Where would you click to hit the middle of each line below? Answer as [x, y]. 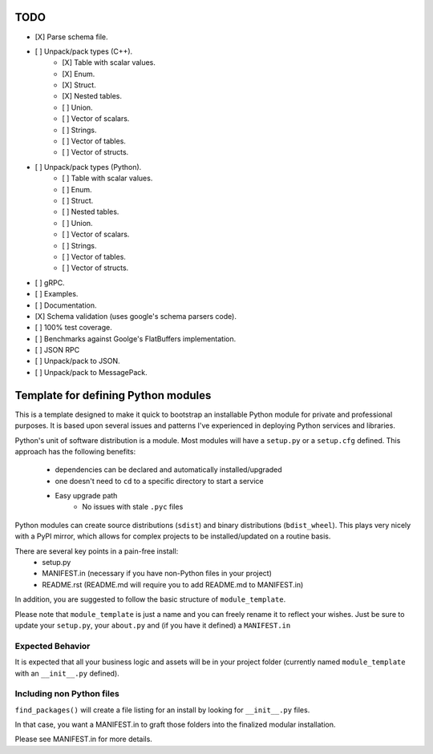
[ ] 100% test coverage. [73, 328]
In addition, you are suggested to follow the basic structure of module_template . [150, 599]
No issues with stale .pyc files [133, 507]
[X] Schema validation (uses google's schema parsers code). [136, 316]
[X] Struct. [79, 85]
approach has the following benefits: [75, 451]
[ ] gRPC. [50, 282]
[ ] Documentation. [66, 305]
